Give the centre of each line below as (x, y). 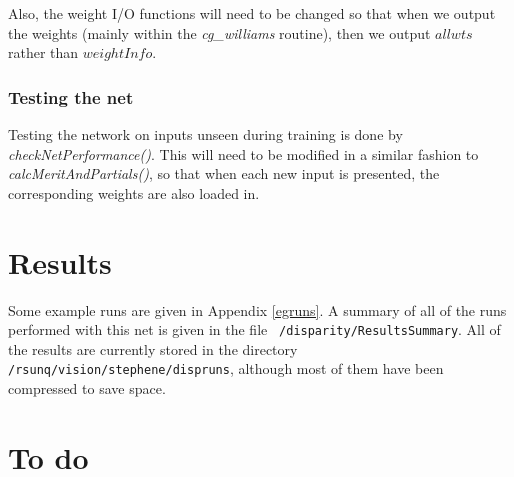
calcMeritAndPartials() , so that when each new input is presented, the (224, 173)
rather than (43, 52)
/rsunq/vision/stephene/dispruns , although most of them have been (226, 368)
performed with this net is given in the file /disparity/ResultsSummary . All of (254, 329)
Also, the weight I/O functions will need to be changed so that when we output (252, 13)
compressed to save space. (87, 388)
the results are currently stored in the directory (153, 348)
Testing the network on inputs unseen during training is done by (205, 134)
